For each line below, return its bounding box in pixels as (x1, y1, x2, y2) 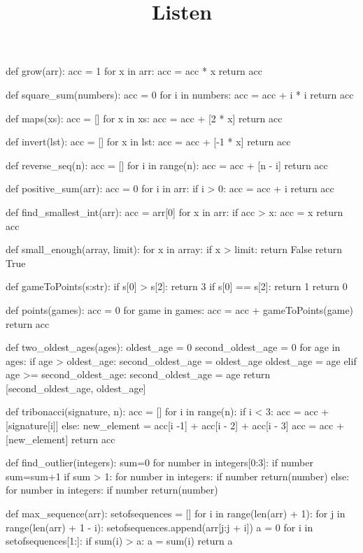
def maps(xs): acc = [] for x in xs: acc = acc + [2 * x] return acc (6, 110, 283, 125)
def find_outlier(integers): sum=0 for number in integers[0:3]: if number (6, 455, 313, 470)
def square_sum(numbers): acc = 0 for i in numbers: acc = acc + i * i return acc (6, 87, 354, 101)
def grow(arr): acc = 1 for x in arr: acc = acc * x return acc (6, 64, 262, 78)
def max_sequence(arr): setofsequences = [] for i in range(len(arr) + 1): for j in (6, 506, 346, 521)
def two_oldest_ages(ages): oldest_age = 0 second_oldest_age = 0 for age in (6, 340, 341, 354)
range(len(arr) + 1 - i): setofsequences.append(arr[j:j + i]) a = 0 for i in (6, 519, 313, 534)
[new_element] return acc (6, 431, 115, 446)
